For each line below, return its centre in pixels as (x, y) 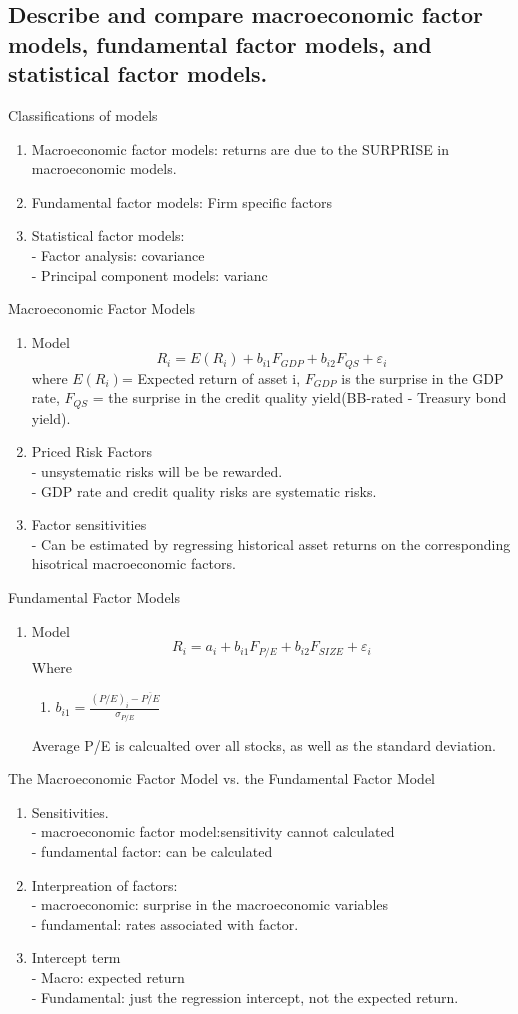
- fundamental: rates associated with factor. (165, 923)
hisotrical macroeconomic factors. (133, 563)
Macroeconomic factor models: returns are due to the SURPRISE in (240, 148)
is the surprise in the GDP (422, 377)
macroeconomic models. (104, 168)
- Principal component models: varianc (149, 274)
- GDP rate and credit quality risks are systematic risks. (204, 490)
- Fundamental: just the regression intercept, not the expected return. (245, 996)
